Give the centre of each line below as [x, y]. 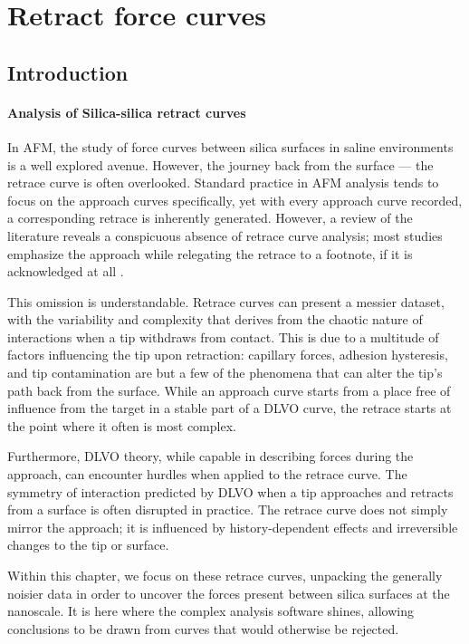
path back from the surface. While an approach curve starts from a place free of [229, 390]
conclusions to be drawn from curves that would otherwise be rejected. [203, 628]
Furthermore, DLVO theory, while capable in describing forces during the [211, 456]
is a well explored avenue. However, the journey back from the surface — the [220, 164]
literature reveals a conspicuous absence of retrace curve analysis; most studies [225, 235]
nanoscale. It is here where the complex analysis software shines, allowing [211, 611]
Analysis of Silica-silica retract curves [127, 112]
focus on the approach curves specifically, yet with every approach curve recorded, [235, 200]
